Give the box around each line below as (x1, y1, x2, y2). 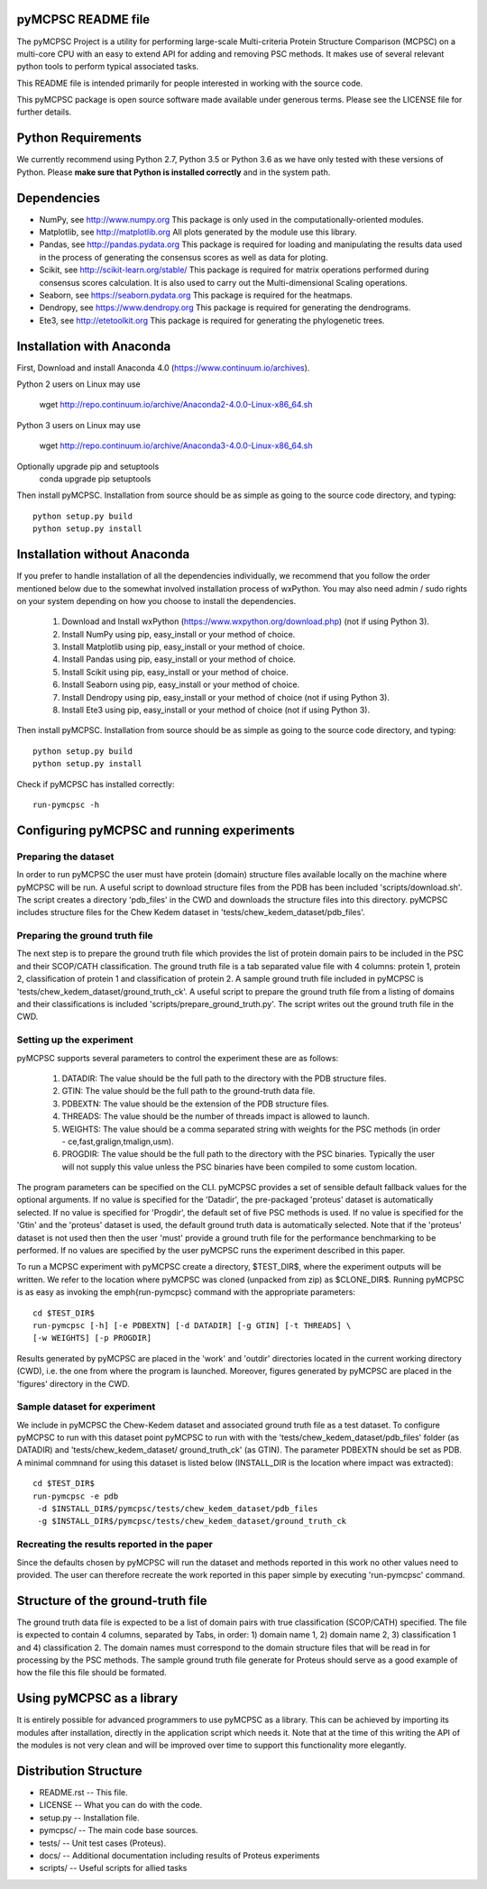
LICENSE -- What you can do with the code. (39, 1800, 203, 1811)
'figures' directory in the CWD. (16, 1378, 130, 1389)
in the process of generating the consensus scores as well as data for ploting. (39, 252, 328, 262)
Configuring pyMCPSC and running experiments (16, 822, 295, 838)
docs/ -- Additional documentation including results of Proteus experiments (39, 1849, 320, 1861)
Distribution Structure (16, 1763, 142, 1778)
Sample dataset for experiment (16, 1400, 156, 1413)
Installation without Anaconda (16, 546, 190, 563)
